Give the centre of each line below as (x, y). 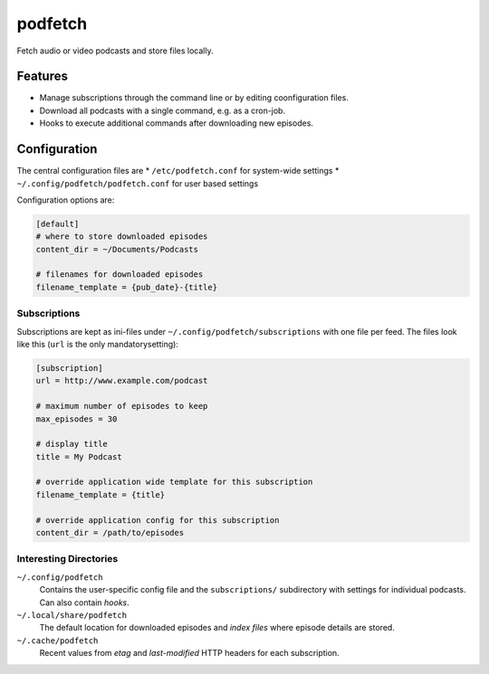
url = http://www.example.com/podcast (122, 381)
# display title (72, 444)
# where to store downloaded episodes (122, 237)
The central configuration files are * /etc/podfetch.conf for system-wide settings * (178, 171)
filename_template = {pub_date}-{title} (126, 287)
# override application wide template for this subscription (174, 482)
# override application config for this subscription (158, 520)
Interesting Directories (67, 559)
